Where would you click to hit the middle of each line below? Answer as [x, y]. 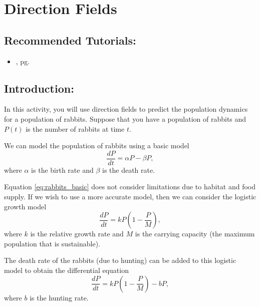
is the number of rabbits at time [75, 128]
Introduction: [39, 88]
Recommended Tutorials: [70, 40]
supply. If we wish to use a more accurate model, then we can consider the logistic [130, 196]
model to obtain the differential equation [66, 270]
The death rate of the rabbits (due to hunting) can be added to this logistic [120, 260]
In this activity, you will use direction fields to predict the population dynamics [126, 109]
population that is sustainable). [52, 243]
